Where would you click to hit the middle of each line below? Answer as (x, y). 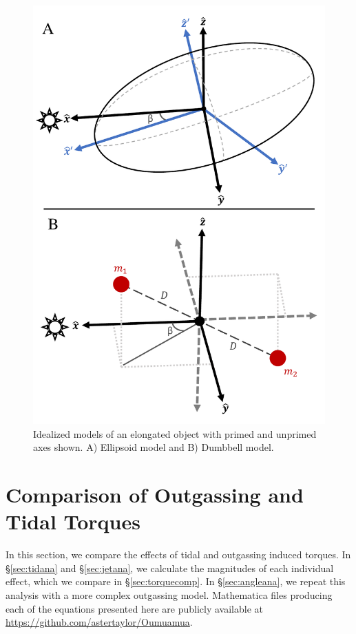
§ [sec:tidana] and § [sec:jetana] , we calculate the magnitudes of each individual (170, 568)
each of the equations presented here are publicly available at (134, 608)
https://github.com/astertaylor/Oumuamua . (99, 622)
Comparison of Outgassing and (155, 495)
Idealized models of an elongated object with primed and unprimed (175, 433)
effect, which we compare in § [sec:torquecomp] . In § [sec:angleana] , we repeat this (176, 581)
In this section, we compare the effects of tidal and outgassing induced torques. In (178, 554)
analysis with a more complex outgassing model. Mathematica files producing (169, 594)
